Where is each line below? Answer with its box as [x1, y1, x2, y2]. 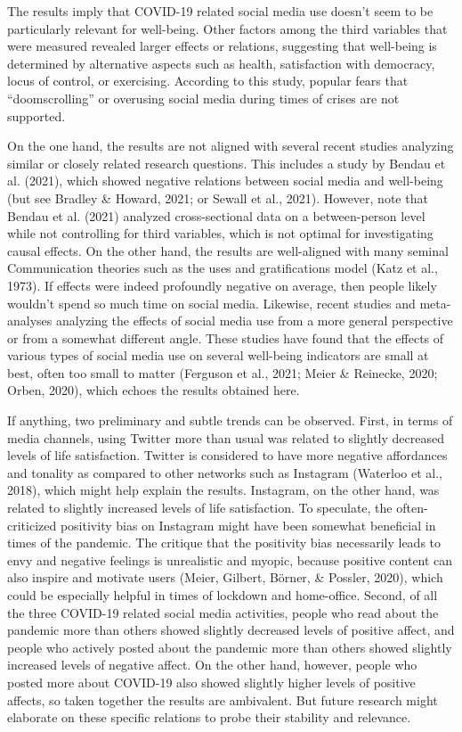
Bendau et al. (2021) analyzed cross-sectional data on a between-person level [7, 206, 426, 225]
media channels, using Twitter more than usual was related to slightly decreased [7, 428, 444, 447]
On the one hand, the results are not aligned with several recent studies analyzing [7, 136, 454, 155]
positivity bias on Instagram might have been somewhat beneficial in [60, 515, 436, 534]
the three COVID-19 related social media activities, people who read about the [7, 603, 439, 621]
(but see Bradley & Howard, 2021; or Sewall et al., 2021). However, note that [7, 188, 428, 207]
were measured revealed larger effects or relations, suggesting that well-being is [7, 37, 437, 55]
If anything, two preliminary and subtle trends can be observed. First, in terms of [7, 411, 453, 430]
